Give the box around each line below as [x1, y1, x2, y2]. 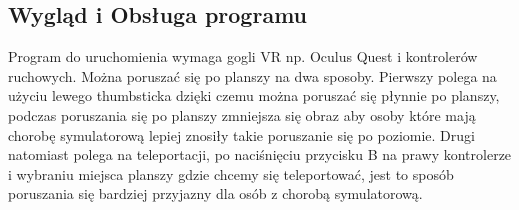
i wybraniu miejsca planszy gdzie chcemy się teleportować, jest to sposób [8, 163, 454, 184]
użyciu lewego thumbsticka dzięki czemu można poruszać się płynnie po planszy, [8, 85, 500, 106]
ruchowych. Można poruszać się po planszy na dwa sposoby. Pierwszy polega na [8, 65, 497, 86]
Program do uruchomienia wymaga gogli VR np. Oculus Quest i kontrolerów [8, 46, 478, 67]
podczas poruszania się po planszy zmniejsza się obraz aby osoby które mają [8, 104, 476, 125]
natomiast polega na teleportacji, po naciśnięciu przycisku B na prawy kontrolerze [8, 144, 512, 165]
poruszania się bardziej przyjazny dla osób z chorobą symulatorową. [8, 183, 423, 204]
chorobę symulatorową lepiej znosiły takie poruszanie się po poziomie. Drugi [8, 124, 475, 145]
